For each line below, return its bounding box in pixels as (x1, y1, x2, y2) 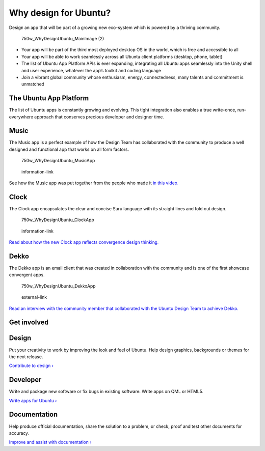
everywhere (9, 113, 34, 120)
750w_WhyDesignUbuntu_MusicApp (21, 158, 95, 164)
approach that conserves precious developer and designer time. (34, 113, 164, 120)
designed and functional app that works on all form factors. (9, 146, 129, 152)
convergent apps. (9, 272, 45, 278)
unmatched (21, 81, 45, 87)
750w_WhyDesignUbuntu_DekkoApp (21, 283, 96, 289)
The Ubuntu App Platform (9, 94, 89, 103)
